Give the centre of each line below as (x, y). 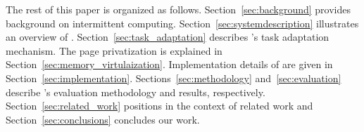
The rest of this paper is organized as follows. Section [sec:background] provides (178, 9)
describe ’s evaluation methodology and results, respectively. (136, 92)
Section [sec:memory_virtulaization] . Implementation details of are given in (169, 64)
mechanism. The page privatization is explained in (114, 50)
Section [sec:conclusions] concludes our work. (103, 119)
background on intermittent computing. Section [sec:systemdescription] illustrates (182, 23)
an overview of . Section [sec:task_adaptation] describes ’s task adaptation (168, 37)
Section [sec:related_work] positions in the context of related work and (159, 106)
